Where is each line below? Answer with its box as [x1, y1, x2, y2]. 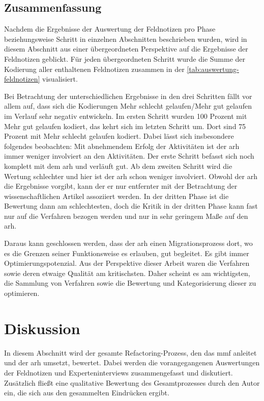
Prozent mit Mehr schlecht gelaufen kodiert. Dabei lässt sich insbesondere [4, 131, 234, 141]
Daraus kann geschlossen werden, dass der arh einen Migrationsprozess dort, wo [4, 238, 253, 248]
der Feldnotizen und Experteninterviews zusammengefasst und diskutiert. [4, 367, 233, 378]
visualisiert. [42, 73, 78, 84]
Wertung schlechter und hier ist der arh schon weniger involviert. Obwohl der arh [4, 170, 258, 181]
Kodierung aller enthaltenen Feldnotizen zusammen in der [4, 63, 185, 74]
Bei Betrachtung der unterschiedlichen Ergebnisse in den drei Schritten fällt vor [4, 90, 252, 101]
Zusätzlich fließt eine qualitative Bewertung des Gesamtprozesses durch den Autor [4, 377, 260, 388]
